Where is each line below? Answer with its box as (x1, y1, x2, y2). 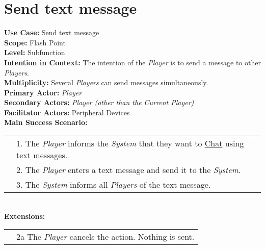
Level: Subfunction (4, 47, 65, 58)
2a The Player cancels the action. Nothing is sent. (16, 231, 195, 243)
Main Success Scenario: (4, 117, 88, 128)
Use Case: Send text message (4, 27, 99, 38)
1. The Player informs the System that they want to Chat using (16, 137, 244, 150)
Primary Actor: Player (4, 87, 82, 97)
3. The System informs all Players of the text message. (16, 179, 211, 191)
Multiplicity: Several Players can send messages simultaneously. (4, 77, 208, 88)
